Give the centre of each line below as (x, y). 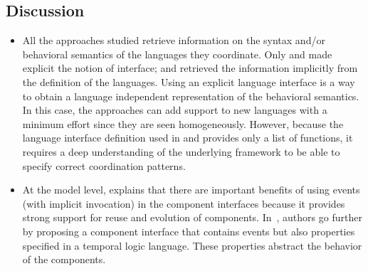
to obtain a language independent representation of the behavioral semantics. (191, 96)
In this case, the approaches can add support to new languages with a (175, 110)
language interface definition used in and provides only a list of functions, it (188, 138)
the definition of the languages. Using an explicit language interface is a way (189, 81)
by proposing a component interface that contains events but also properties (189, 231)
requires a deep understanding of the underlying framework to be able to (181, 151)
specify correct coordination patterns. (104, 165)
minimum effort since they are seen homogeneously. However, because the (183, 123)
